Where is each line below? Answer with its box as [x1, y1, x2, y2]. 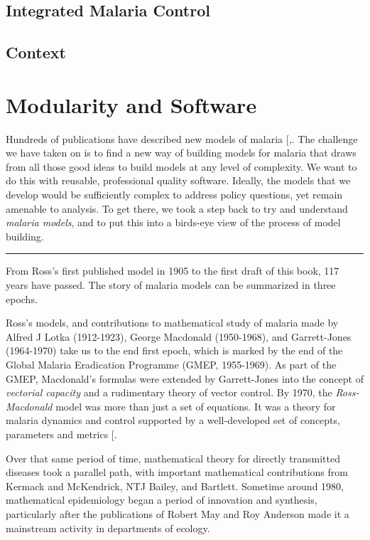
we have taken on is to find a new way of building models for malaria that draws [6, 145, 357, 160]
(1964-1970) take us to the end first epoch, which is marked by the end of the [6, 343, 343, 358]
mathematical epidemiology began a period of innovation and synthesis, [6, 492, 317, 507]
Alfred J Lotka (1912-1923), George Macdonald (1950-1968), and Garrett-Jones [6, 329, 352, 344]
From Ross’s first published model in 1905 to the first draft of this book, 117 [6, 263, 339, 278]
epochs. [6, 291, 38, 306]
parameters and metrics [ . [6, 426, 117, 441]
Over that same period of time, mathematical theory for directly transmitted [6, 450, 340, 465]
